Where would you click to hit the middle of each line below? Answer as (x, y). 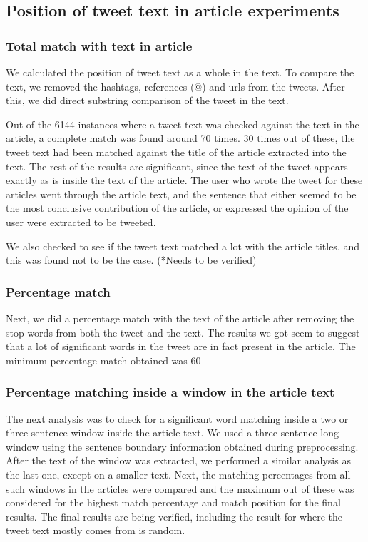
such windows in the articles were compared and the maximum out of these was (180, 488)
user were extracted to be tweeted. (81, 221)
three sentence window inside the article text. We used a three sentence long (173, 433)
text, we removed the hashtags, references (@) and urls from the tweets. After (175, 86)
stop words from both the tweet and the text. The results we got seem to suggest (183, 332)
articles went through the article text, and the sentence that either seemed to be (181, 194)
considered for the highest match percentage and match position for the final (173, 502)
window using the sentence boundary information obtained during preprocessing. (182, 446)
